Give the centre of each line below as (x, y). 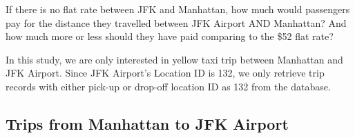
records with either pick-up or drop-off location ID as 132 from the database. (168, 86)
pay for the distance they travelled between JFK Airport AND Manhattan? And (176, 22)
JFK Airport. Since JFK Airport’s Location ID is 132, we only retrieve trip (165, 73)
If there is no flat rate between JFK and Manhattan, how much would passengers (178, 9)
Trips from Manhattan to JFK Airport (147, 123)
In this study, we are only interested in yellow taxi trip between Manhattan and (174, 59)
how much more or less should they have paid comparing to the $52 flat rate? (170, 36)
